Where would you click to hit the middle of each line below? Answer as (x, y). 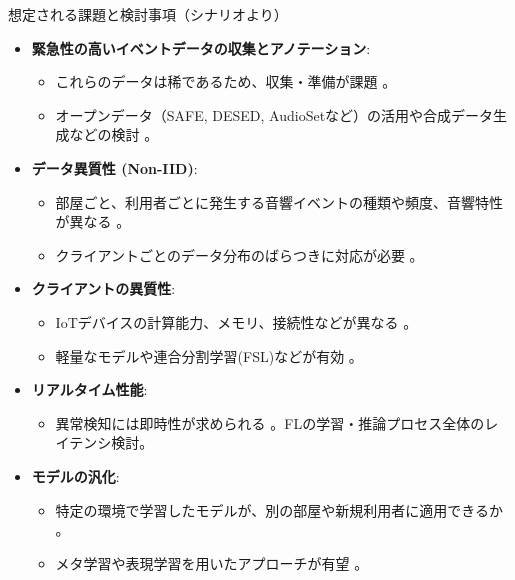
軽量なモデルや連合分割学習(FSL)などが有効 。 (209, 355)
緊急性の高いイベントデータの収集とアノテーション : (201, 47)
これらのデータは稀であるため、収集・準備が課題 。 (226, 81)
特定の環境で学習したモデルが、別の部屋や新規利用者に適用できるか (279, 509)
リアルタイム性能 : (89, 389)
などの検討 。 (114, 134)
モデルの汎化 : (75, 475)
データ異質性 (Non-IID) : (114, 167)
